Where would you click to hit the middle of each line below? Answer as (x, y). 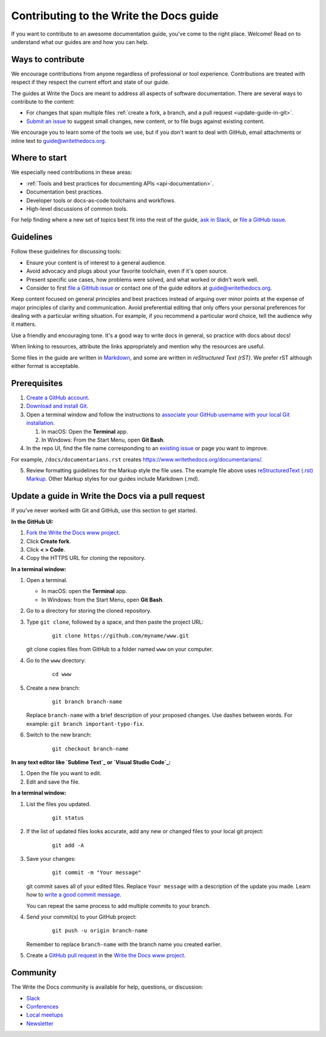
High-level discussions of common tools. (77, 209)
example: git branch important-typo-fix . (85, 723)
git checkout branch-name (91, 749)
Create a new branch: (53, 688)
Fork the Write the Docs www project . (73, 533)
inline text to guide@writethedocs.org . (59, 141)
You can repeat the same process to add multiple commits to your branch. (118, 905)
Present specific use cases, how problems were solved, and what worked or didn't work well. (142, 279)
